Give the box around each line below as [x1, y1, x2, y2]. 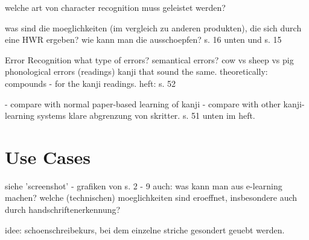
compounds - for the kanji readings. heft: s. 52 [5, 77, 176, 89]
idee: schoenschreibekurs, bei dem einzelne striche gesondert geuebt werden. [5, 223, 285, 236]
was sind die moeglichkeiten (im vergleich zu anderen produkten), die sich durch [5, 21, 302, 34]
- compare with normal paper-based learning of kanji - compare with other [5, 97, 281, 110]
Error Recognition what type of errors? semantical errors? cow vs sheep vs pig [5, 53, 294, 66]
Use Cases [5, 144, 91, 169]
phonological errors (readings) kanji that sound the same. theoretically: [5, 65, 268, 78]
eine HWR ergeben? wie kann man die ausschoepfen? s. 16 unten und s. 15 [5, 33, 282, 46]
